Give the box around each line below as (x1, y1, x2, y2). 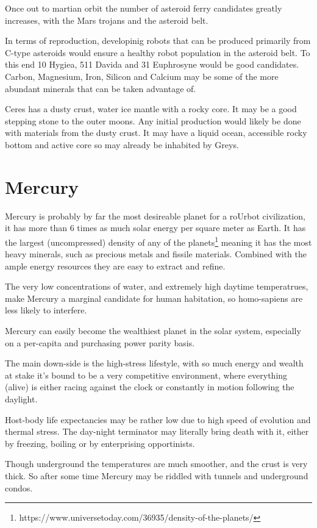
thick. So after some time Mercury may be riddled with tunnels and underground (5, 469, 308, 482)
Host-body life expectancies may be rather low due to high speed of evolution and (5, 413, 311, 426)
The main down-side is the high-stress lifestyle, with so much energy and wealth (5, 357, 304, 369)
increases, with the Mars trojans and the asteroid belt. (5, 13, 208, 26)
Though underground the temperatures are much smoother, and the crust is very (5, 457, 308, 470)
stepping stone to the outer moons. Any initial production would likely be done (5, 114, 301, 127)
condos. (5, 481, 33, 494)
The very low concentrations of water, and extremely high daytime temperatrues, (5, 280, 308, 293)
